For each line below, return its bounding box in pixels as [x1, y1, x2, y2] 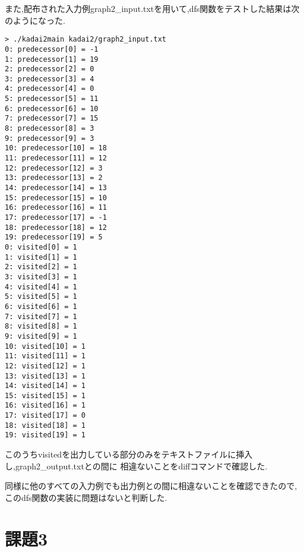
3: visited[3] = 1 [5, 272, 77, 281]
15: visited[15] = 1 [5, 391, 86, 400]
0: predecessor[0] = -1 [5, 45, 99, 53]
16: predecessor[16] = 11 [5, 203, 107, 212]
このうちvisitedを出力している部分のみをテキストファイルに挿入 [5, 448, 253, 460]
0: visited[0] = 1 [5, 242, 77, 251]
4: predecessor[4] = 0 [5, 84, 94, 93]
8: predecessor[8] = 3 [5, 124, 94, 133]
